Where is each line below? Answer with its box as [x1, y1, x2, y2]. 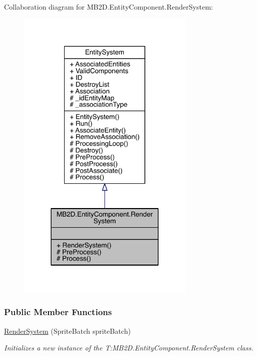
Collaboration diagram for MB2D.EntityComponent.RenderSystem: [4, 2, 213, 12]
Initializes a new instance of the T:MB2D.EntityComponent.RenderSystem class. [4, 342, 253, 353]
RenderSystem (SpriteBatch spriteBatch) [4, 325, 131, 336]
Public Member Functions [4, 306, 112, 318]
